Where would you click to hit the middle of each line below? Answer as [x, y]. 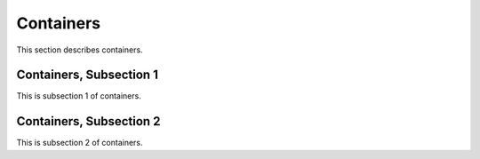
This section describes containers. [80, 50]
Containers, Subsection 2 [88, 121]
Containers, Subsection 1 [88, 75]
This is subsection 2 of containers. [80, 143]
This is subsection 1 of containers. [79, 96]
